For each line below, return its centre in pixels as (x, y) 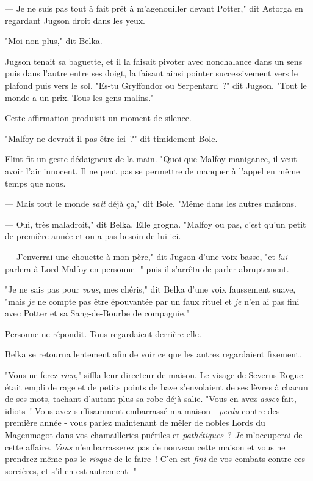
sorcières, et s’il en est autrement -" (71, 470)
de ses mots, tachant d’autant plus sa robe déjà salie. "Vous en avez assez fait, (151, 399)
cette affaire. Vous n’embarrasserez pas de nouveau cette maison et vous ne (145, 446)
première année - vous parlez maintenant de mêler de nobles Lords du (135, 423)
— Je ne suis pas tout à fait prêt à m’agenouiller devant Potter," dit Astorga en (154, 8)
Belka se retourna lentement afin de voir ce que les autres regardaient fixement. (153, 354)
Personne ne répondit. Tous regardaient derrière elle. (103, 333)
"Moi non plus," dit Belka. (54, 41)
